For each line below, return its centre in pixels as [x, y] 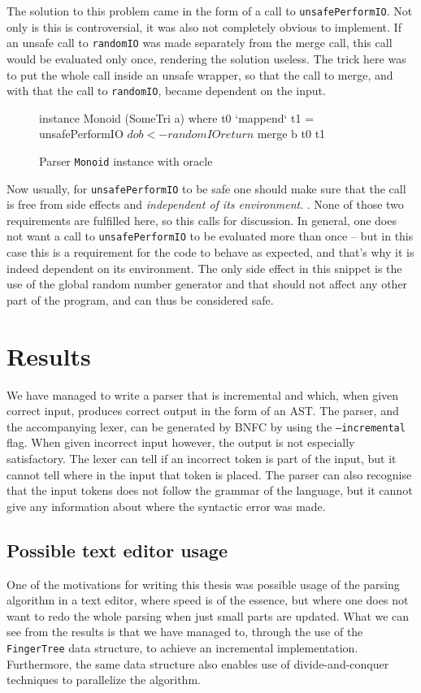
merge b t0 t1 [291, 134]
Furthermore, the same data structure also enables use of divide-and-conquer [198, 663]
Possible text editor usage [117, 550]
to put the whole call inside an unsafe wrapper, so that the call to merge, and [200, 74]
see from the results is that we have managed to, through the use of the [185, 632]
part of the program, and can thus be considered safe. [140, 299]
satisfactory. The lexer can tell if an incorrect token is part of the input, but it [202, 459]
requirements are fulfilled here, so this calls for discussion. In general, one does [202, 220]
